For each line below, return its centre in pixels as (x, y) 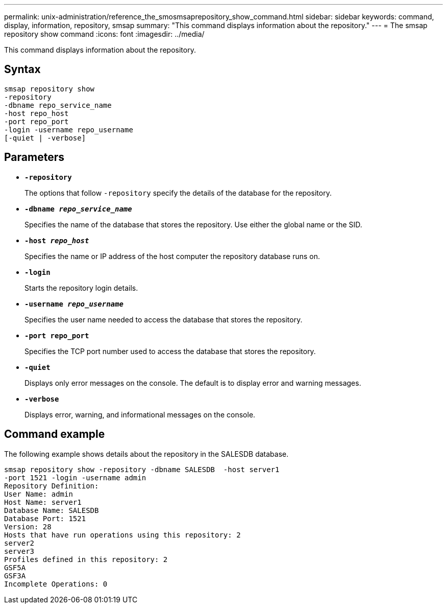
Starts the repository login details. (81, 288)
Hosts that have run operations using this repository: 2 (122, 535)
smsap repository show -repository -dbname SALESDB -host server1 (142, 469)
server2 (19, 543)
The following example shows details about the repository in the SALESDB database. (146, 454)
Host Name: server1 (43, 502)
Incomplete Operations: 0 (56, 584)
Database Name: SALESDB (52, 510)
